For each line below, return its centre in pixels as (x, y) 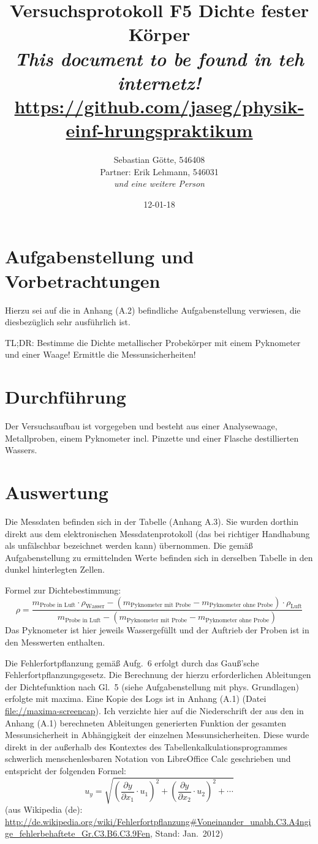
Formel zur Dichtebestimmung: (63, 590)
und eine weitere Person (159, 183)
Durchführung (66, 397)
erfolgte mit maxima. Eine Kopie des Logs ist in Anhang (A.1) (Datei (136, 699)
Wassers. (21, 450)
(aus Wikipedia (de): (44, 809)
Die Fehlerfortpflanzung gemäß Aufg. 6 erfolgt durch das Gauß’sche (132, 662)
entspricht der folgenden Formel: (66, 770)
